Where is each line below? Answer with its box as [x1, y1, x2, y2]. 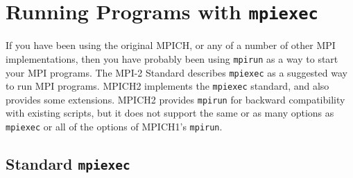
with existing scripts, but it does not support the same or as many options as [6, 106, 334, 120]
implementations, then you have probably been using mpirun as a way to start [6, 51, 338, 66]
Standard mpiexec [6, 153, 130, 175]
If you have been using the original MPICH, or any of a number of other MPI [6, 38, 336, 52]
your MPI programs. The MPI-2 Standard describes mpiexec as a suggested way [6, 65, 347, 79]
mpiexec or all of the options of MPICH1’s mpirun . [6, 119, 223, 134]
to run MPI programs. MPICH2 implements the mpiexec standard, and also [6, 79, 329, 93]
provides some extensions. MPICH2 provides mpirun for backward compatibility [6, 92, 345, 106]
